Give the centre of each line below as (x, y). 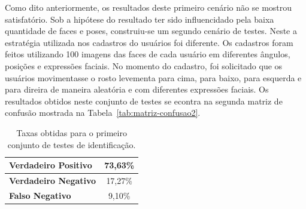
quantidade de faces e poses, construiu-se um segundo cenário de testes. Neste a (151, 31)
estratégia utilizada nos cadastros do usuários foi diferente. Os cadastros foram (149, 42)
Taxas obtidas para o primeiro (72, 132)
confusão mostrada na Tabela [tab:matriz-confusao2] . (103, 113)
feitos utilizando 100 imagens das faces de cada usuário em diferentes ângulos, (148, 54)
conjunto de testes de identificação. (72, 144)
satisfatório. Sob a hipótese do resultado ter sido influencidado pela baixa (140, 19)
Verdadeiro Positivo (51, 165)
